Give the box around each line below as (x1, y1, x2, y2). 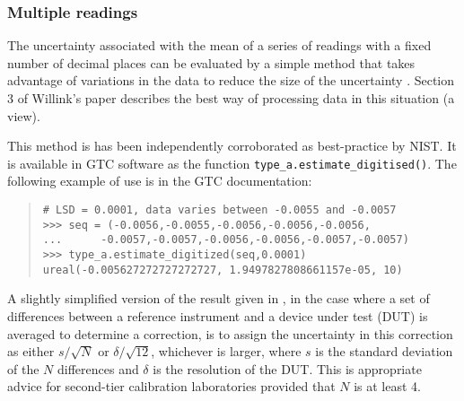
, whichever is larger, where (151, 342, 302, 361)
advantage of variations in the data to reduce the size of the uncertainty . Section (7, 71, 455, 90)
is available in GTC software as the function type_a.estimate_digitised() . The (7, 153, 457, 172)
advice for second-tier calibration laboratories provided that (7, 377, 336, 396)
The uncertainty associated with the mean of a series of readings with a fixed (7, 36, 432, 55)
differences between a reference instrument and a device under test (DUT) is (7, 306, 428, 325)
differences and (57, 359, 139, 378)
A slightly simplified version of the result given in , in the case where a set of (7, 289, 430, 308)
